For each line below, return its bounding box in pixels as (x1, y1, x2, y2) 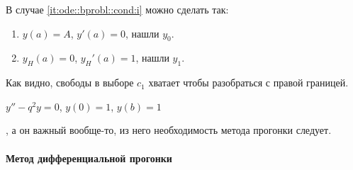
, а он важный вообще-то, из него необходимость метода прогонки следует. (6, 123, 332, 137)
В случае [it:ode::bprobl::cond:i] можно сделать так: (6, 2, 229, 16)
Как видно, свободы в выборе (6, 75, 134, 90)
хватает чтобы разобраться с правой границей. (148, 75, 349, 90)
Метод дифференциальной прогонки (6, 150, 172, 165)
